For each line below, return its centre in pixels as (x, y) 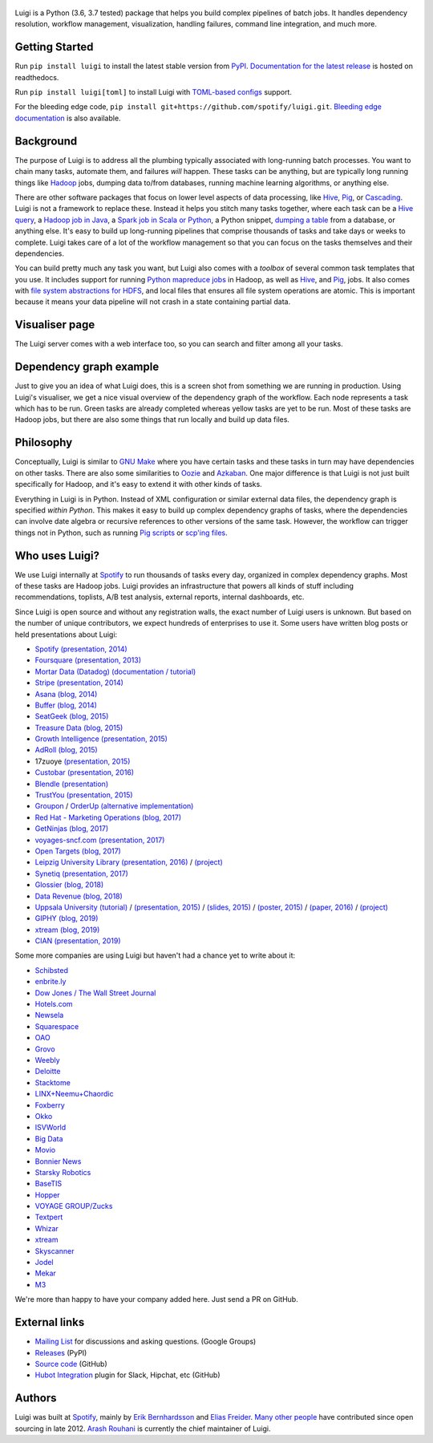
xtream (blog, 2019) (67, 930)
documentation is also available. (68, 118)
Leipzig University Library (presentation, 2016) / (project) (129, 862)
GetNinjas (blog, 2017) (72, 829)
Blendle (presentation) (72, 784)
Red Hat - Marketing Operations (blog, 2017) (108, 817)
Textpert (49, 1217)
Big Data (49, 1138)
